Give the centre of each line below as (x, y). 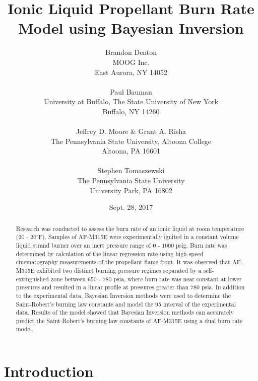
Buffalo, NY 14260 (131, 111)
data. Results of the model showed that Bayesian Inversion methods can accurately (125, 312)
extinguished (32, 279)
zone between (68, 279)
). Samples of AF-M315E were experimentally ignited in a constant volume (141, 237)
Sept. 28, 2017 (131, 207)
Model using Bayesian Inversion (131, 28)
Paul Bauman (131, 91)
